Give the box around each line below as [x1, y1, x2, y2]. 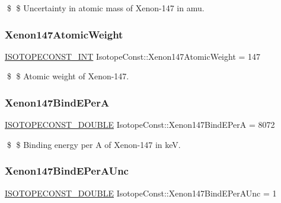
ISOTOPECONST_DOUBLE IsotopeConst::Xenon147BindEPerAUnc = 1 [5, 186, 277, 199]
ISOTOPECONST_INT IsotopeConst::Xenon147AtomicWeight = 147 [5, 50, 261, 62]
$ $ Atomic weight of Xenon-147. [7, 70, 129, 82]
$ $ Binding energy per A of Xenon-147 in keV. [7, 138, 181, 150]
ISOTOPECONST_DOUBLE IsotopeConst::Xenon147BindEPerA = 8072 [5, 118, 275, 131]
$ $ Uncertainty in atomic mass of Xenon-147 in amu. [7, 2, 205, 14]
